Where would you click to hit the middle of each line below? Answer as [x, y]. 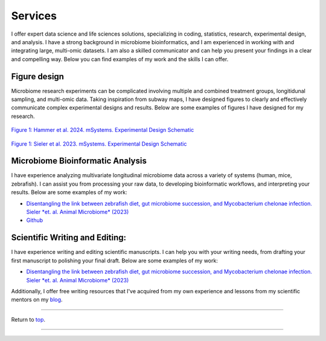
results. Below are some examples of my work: [69, 192]
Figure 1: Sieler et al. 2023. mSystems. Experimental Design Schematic [99, 144]
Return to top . [28, 319]
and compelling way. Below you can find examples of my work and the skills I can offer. [120, 59]
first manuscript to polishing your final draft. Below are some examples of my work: [115, 261]
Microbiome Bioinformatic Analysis [79, 161]
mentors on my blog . [37, 300]
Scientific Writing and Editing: [69, 238]
